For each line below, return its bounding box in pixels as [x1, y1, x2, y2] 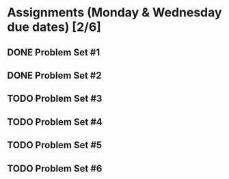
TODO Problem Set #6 [7, 163, 103, 174]
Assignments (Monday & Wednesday [7, 5, 222, 20]
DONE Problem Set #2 [7, 70, 102, 81]
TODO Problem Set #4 [7, 116, 103, 128]
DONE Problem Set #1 [7, 46, 100, 58]
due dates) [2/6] [7, 19, 101, 35]
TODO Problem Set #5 [7, 139, 103, 151]
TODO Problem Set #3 [7, 93, 103, 105]
